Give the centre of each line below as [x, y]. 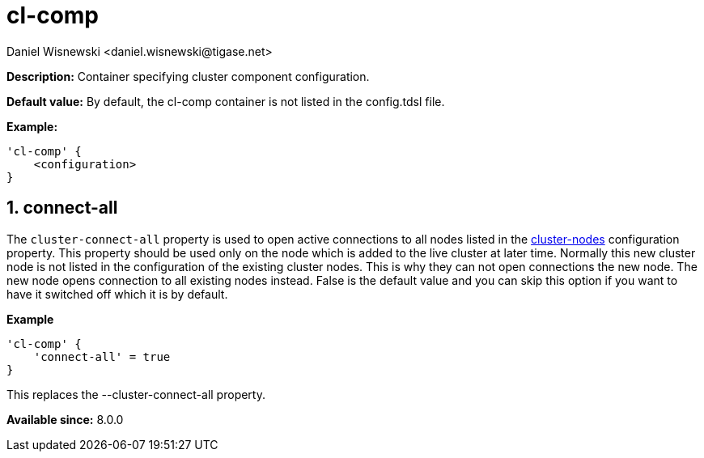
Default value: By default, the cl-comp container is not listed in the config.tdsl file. [226, 101]
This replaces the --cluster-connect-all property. [136, 394]
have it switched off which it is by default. [117, 294]
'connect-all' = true [102, 356]
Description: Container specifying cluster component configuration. [188, 76]
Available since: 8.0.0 [65, 419]
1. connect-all [62, 208]
